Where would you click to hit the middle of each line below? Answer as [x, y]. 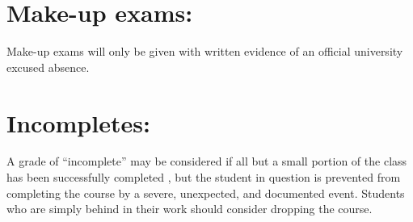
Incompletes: [78, 122]
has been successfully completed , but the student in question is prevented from [204, 177]
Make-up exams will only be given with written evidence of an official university [205, 51]
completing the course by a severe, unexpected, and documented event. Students [206, 193]
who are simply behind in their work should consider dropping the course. [190, 209]
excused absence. [48, 67]
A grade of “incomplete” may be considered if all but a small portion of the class [207, 161]
